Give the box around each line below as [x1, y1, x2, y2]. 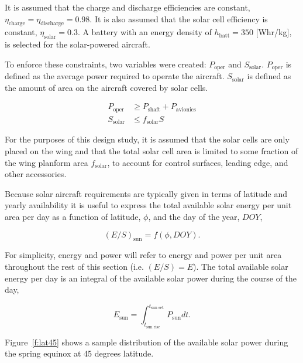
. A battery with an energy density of [77, 26, 212, 38]
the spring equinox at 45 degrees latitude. [5, 347, 154, 359]
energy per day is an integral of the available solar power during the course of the [5, 272, 297, 284]
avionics [175, 106, 196, 113]
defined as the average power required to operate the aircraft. [5, 70, 225, 82]
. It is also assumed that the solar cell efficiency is [89, 12, 268, 25]
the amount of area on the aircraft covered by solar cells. [5, 81, 208, 93]
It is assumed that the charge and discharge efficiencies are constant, [5, 1, 250, 13]
